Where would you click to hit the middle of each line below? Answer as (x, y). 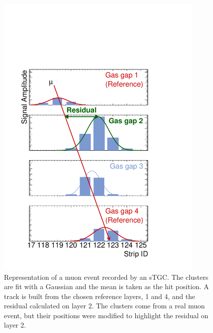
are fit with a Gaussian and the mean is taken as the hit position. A (106, 286)
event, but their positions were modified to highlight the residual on (106, 315)
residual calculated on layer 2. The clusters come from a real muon (105, 306)
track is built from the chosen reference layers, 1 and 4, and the (100, 296)
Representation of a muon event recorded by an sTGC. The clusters (106, 277)
